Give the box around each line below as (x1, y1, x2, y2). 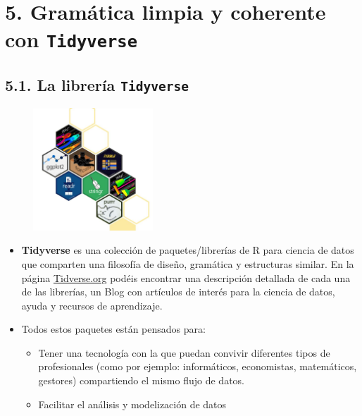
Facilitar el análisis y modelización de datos (38, 396, 227, 411)
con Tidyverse (5, 25, 137, 54)
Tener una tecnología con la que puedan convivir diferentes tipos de (38, 345, 330, 360)
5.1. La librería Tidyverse (5, 74, 189, 96)
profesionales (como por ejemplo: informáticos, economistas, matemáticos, (38, 359, 357, 374)
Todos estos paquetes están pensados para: (21, 322, 206, 336)
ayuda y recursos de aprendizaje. (21, 298, 163, 312)
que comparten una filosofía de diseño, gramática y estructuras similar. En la (21, 256, 354, 271)
